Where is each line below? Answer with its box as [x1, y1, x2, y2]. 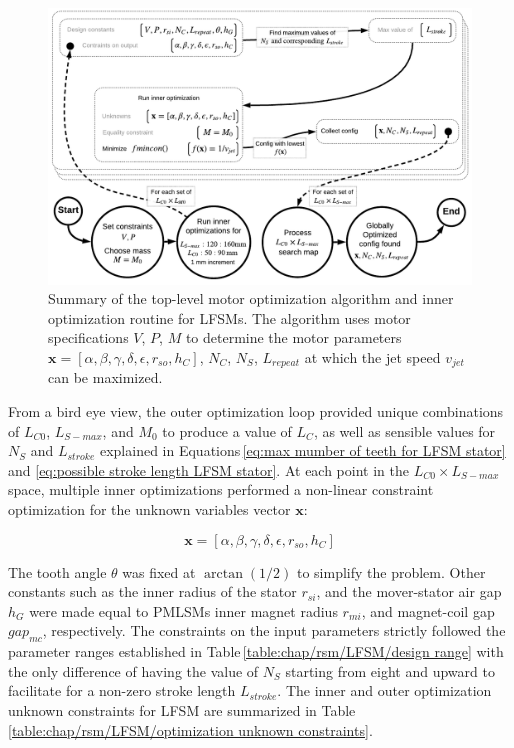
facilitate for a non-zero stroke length [8, 680, 236, 701]
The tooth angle [8, 561, 107, 582]
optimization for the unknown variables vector [8, 498, 291, 519]
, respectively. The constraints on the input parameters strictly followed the [42, 620, 506, 641]
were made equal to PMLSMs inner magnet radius [29, 600, 338, 621]
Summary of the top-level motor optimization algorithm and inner [48, 288, 454, 309]
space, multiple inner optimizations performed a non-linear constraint [8, 479, 434, 500]
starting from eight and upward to [285, 660, 495, 681]
